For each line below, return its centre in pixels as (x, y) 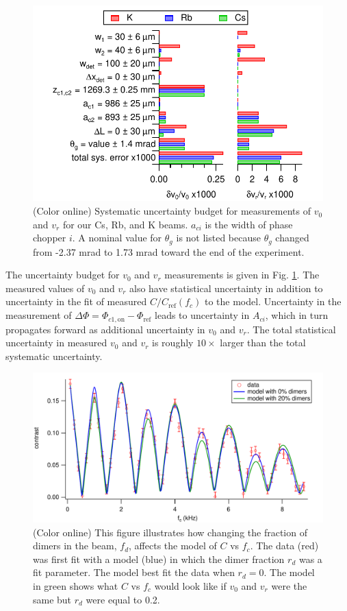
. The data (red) (284, 546)
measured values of (45, 288)
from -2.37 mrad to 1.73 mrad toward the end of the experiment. (169, 251)
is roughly (173, 343)
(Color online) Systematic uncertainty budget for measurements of (172, 211)
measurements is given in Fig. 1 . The (242, 275)
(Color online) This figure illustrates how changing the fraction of (170, 532)
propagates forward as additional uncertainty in (105, 329)
